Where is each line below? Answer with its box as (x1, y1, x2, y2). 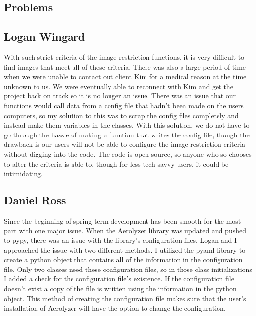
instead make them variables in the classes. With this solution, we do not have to (4, 120, 250, 130)
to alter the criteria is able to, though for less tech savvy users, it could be (4, 158, 229, 169)
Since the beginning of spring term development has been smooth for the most (4, 215, 241, 226)
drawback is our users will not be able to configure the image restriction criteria (4, 139, 246, 149)
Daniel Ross (4, 192, 66, 208)
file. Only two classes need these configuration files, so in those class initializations (4, 264, 252, 274)
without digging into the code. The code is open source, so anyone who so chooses (4, 148, 252, 159)
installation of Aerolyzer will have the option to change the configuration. (4, 303, 226, 313)
